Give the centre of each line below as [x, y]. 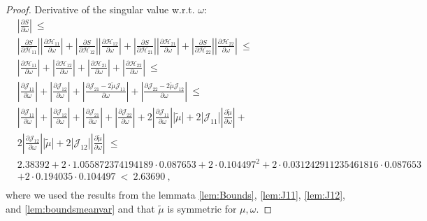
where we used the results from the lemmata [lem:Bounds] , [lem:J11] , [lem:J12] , [175, 195]
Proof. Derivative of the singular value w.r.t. [100, 9]
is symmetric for [202, 208]
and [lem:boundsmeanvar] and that [80, 208]
